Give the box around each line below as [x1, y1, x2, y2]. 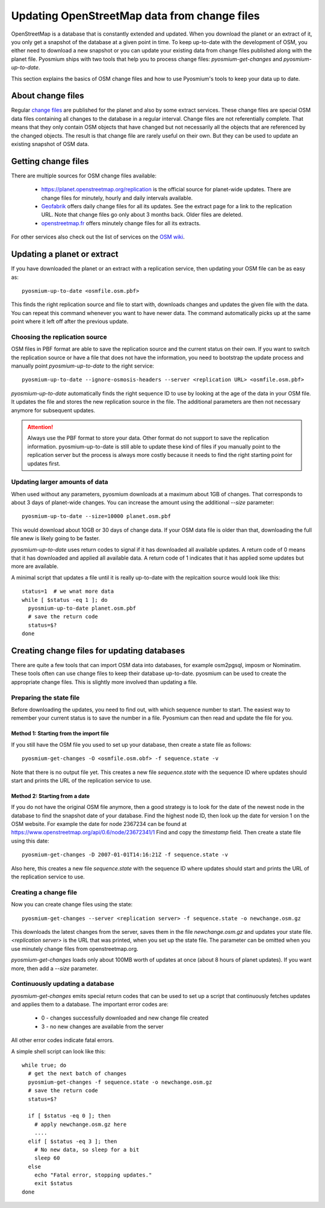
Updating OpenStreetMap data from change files [11, 9, 260, 22]
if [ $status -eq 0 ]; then [28, 1113, 111, 1119]
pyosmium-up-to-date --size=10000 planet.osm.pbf [22, 513, 172, 520]
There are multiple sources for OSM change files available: [11, 172, 156, 179]
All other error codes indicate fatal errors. [11, 1037, 114, 1044]
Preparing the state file [11, 693, 80, 701]
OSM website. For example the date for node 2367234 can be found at [11, 820, 187, 828]
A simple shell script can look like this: [11, 1047, 106, 1055]
